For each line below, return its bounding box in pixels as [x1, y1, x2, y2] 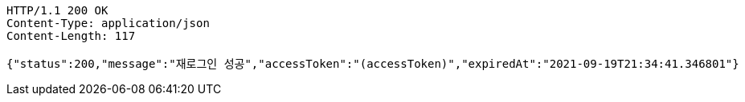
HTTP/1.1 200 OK [6, 4, 108, 17]
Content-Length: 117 [6, 29, 136, 42]
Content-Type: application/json [6, 17, 210, 29]
